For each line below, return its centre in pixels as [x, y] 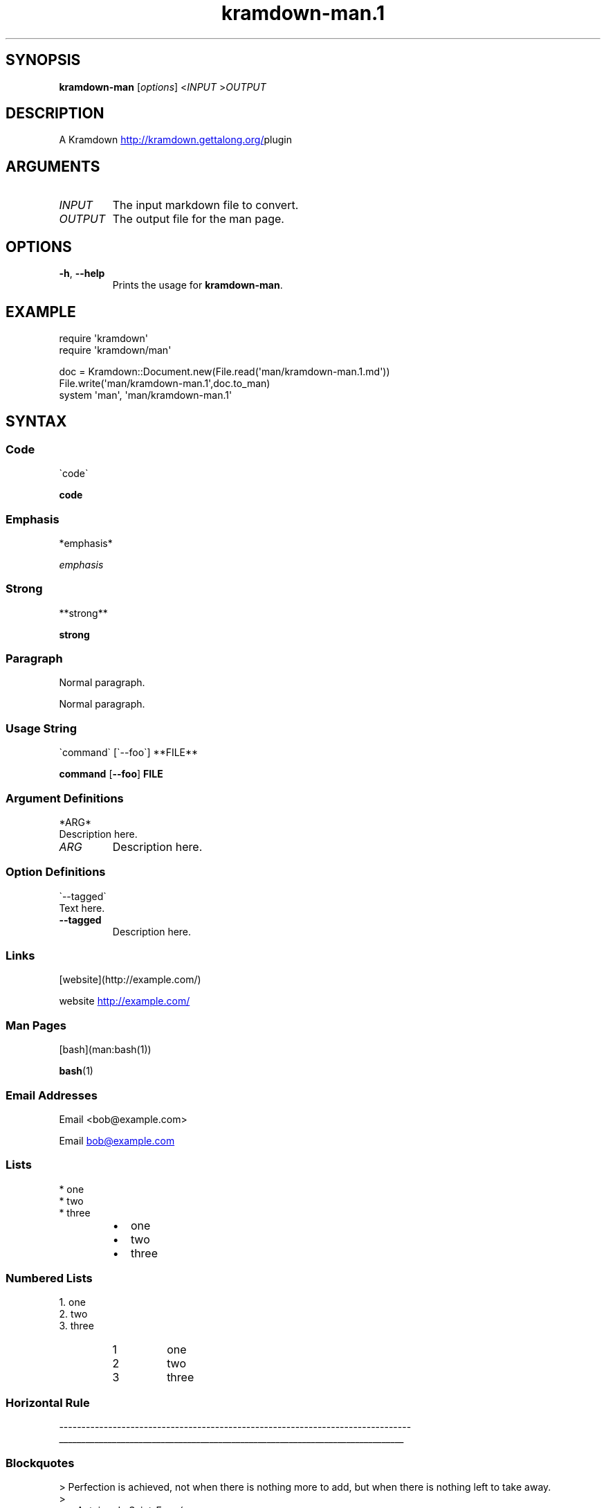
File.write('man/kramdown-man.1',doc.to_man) [165, 383]
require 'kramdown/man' [115, 350]
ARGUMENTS [53, 166]
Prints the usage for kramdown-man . [198, 285]
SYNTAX [36, 422]
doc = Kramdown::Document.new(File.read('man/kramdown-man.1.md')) [224, 371]
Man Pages [36, 1025]
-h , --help [82, 273]
